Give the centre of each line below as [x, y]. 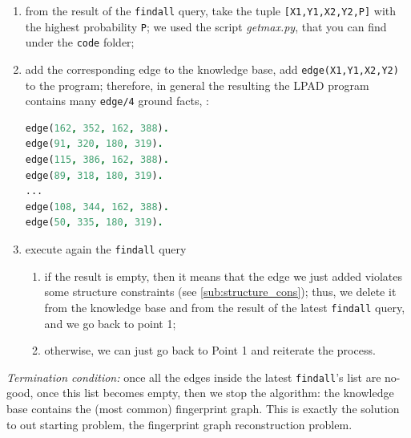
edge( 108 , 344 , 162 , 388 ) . [97, 207]
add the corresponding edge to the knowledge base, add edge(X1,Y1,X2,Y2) [212, 69]
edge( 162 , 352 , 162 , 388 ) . [97, 128]
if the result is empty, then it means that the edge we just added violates [224, 276]
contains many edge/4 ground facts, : [117, 101]
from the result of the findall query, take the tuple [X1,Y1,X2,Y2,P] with [211, 10]
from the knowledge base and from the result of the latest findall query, [225, 307]
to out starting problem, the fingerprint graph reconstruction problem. [179, 424]
